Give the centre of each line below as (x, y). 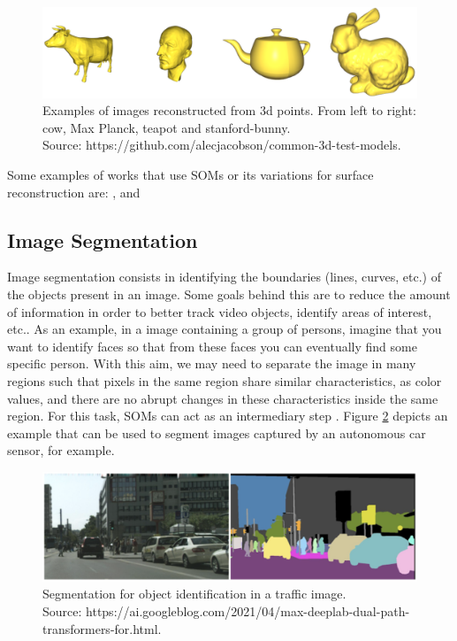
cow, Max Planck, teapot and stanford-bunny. (167, 127)
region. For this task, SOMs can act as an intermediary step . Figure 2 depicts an (228, 416)
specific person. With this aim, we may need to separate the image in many (212, 363)
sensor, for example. (61, 450)
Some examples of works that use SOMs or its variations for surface (190, 175)
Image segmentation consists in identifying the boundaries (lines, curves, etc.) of (224, 277)
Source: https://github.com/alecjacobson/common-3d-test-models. (222, 145)
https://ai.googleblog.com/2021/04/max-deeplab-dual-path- (248, 610)
